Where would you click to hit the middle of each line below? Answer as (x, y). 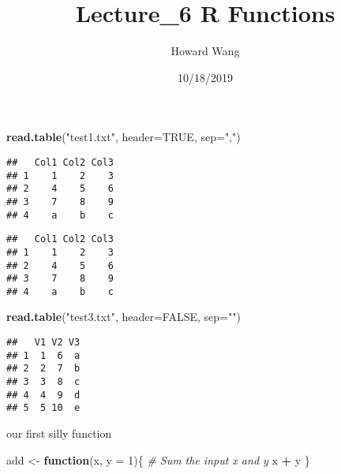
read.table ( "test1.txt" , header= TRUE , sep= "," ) (124, 137)
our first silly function (59, 433)
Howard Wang (205, 51)
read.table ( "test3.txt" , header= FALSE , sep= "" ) (124, 317)
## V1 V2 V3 (43, 343)
